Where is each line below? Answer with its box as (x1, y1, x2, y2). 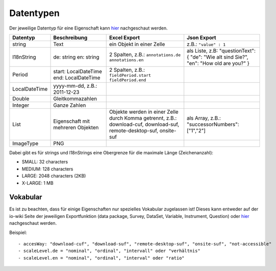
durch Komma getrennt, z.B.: (109, 114, 177, 121)
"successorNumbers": (186, 121, 239, 128)
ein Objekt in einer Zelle (109, 41, 165, 48)
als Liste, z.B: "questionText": (186, 47, 256, 54)
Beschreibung (53, 34, 88, 41)
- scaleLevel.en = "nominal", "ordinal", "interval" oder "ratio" (18, 255, 185, 260)
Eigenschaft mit (53, 118, 90, 125)
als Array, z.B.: (186, 114, 221, 121)
